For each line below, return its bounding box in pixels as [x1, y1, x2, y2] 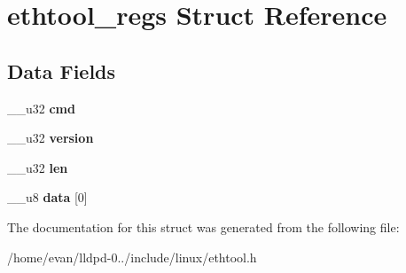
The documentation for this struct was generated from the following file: [7, 217, 400, 236]
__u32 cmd [7, 98, 75, 117]
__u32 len [7, 158, 68, 176]
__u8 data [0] [7, 188, 88, 207]
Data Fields [7, 57, 116, 84]
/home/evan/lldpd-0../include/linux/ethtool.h [7, 247, 257, 266]
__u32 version [7, 129, 94, 147]
